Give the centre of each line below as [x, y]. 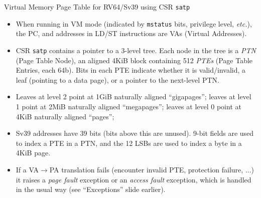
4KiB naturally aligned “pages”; [65, 116]
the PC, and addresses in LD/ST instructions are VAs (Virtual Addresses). [131, 33]
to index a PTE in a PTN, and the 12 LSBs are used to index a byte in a [129, 143]
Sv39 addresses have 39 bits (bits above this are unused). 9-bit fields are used [135, 133]
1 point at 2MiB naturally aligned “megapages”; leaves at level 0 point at [128, 106]
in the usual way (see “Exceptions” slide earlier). [91, 189]
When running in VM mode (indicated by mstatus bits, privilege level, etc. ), [134, 23]
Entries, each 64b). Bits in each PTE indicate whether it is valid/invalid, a [131, 70]
